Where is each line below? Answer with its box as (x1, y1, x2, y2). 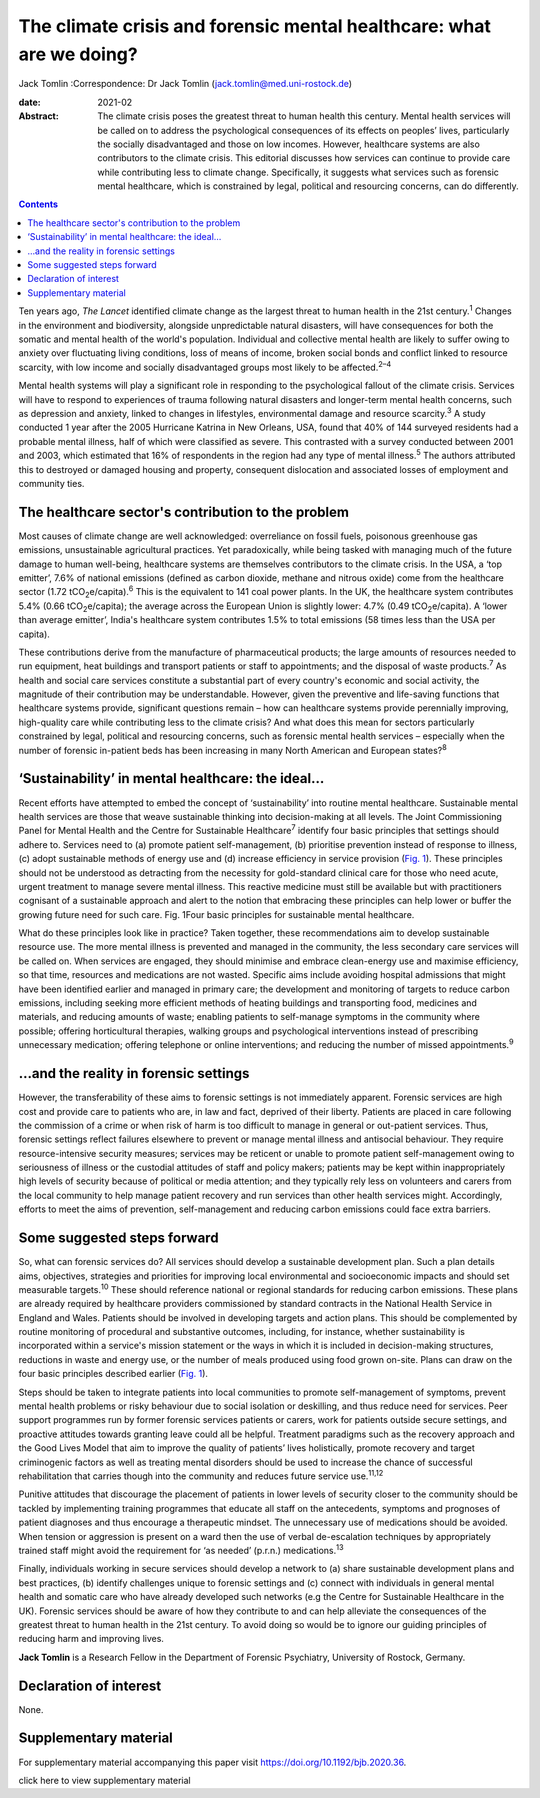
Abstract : (18, 110, 59, 122)
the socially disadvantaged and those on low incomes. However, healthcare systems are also (97, 138, 480, 150)
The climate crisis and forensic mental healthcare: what (18, 15, 492, 37)
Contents (18, 198, 59, 210)
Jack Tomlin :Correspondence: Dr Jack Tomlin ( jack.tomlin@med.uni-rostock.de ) (18, 78, 353, 90)
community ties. (18, 477, 85, 489)
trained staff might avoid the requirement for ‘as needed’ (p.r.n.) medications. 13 (18, 1543, 344, 1556)
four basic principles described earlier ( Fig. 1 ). (18, 1368, 209, 1380)
